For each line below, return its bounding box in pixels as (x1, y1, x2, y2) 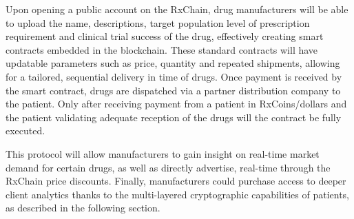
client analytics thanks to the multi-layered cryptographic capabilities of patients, (6, 187, 349, 201)
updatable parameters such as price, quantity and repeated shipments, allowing (6, 56, 340, 70)
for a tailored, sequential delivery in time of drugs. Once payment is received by (6, 69, 342, 83)
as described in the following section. (6, 200, 160, 215)
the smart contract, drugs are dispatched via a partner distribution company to (6, 83, 341, 97)
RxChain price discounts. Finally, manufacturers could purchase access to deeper (6, 174, 346, 188)
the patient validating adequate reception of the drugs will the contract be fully (6, 109, 342, 124)
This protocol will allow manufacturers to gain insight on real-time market (6, 146, 320, 160)
